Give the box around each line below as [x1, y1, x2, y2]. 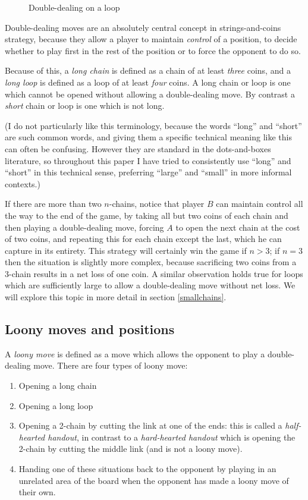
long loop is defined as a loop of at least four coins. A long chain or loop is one [5, 76, 291, 88]
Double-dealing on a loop [29, 1, 120, 13]
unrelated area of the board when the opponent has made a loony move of [18, 474, 289, 486]
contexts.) [5, 177, 40, 190]
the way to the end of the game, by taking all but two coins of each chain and [5, 209, 288, 221]
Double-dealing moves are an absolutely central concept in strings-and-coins [5, 21, 281, 33]
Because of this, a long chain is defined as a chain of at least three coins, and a [5, 64, 291, 77]
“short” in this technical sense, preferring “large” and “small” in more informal [5, 166, 292, 178]
